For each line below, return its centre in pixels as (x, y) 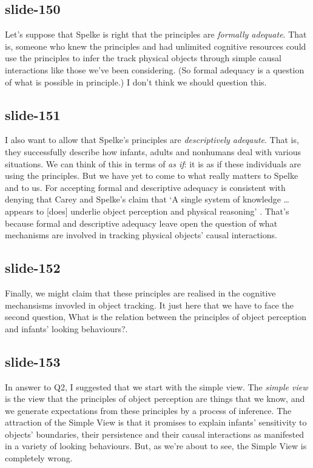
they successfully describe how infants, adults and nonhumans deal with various (153, 151)
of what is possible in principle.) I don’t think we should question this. (136, 82)
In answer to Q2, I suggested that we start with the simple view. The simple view (156, 386)
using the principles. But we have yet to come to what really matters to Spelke (152, 175)
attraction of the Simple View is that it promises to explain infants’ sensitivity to (156, 422)
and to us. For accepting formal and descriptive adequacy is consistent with (145, 187)
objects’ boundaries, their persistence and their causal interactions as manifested (155, 434)
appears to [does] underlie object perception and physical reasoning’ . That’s (147, 211)
